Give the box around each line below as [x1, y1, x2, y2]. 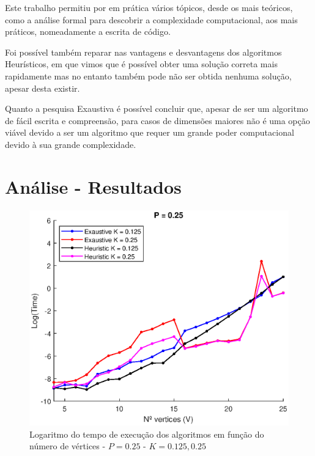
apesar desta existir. [5, 81, 80, 94]
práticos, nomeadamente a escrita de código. [5, 25, 171, 38]
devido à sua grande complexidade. [5, 138, 136, 150]
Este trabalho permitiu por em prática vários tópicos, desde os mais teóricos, [5, 1, 293, 13]
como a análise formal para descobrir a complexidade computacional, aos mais [5, 13, 298, 26]
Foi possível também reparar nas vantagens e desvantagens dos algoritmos [5, 45, 282, 58]
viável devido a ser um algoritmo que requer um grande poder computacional [5, 126, 294, 139]
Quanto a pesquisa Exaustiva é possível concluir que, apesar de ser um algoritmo [5, 102, 308, 115]
